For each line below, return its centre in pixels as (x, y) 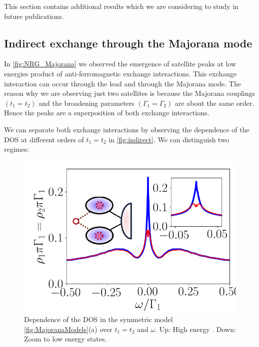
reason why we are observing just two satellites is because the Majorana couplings (130, 93)
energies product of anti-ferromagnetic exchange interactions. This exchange (120, 73)
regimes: (16, 149)
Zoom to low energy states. (65, 339)
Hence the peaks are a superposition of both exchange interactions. (107, 113)
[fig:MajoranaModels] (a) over (68, 329)
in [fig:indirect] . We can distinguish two (169, 139)
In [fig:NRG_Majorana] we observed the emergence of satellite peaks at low (120, 64)
